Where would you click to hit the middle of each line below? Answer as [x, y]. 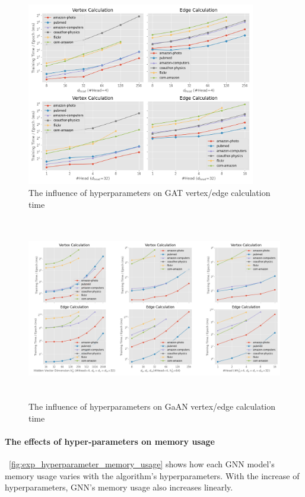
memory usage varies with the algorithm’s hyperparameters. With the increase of [152, 475]
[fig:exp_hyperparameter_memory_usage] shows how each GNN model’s [142, 464]
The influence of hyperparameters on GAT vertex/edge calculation [150, 192]
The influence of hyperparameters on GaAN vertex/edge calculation [152, 406]
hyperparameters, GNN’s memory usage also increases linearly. [119, 487]
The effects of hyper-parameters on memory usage [110, 441]
